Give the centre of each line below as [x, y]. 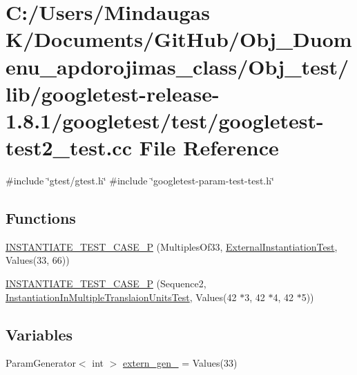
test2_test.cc [69, 147]
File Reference [209, 147]
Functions [41, 218]
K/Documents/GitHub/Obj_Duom [179, 39]
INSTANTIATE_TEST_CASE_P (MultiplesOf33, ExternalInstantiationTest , [172, 246]
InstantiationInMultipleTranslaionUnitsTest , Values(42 [121, 297]
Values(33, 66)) [38, 260]
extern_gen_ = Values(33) [180, 363]
